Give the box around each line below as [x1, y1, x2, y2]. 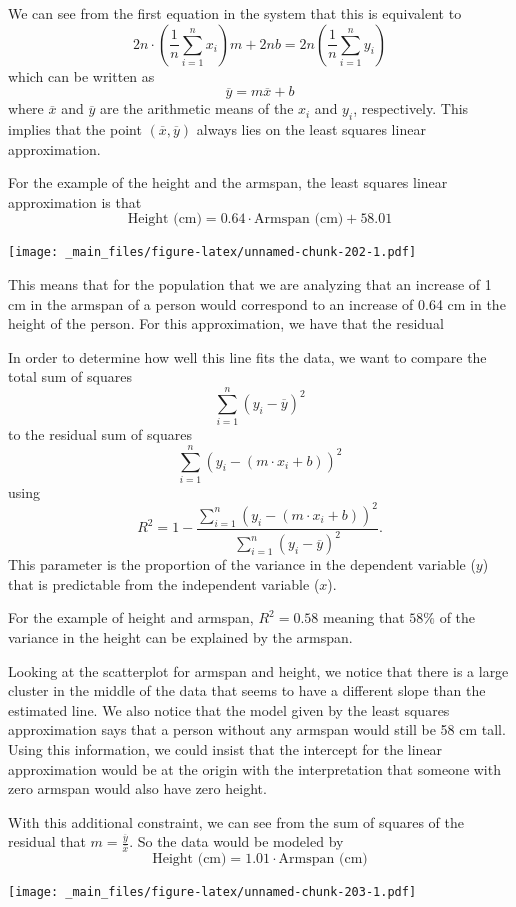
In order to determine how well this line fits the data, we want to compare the [8, 346, 487, 367]
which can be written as [8, 65, 155, 86]
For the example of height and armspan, [8, 607, 254, 628]
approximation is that [8, 191, 142, 212]
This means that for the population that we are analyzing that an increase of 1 [8, 274, 492, 295]
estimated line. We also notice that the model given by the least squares [8, 699, 450, 720]
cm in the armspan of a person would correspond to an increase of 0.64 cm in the [8, 293, 506, 314]
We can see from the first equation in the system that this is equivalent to [8, 3, 462, 23]
